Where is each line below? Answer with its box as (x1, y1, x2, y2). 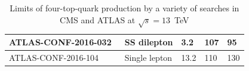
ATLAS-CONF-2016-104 (9, 51, 99, 64)
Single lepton (124, 51, 173, 64)
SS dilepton (124, 36, 173, 48)
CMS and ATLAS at (60, 13, 136, 26)
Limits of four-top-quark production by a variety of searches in (10, 2, 239, 14)
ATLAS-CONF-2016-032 (9, 36, 112, 48)
